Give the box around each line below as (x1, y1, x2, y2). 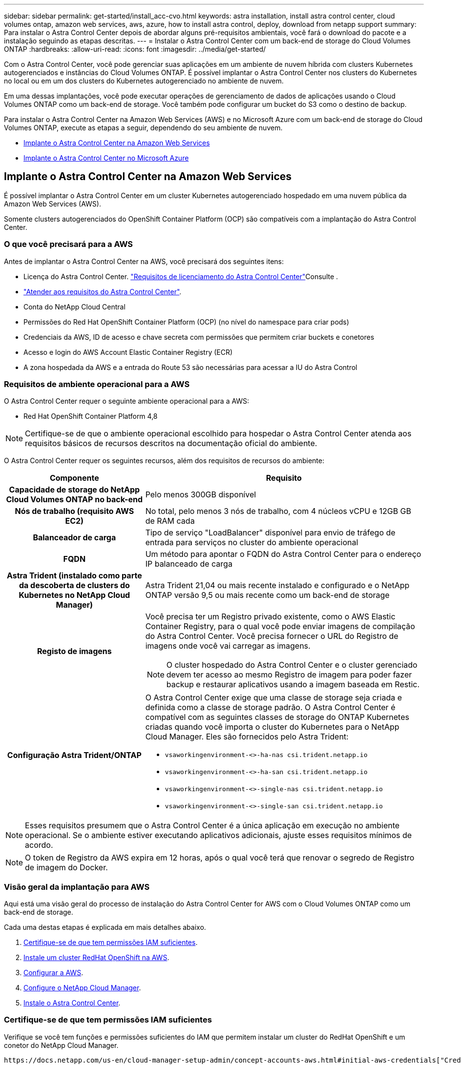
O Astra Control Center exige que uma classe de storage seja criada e (145, 693, 402, 703)
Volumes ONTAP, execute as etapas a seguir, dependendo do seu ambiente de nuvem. (4, 123, 283, 132)
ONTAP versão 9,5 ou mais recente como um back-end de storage (145, 590, 390, 600)
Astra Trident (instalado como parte (6, 571, 142, 581)
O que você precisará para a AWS (4, 239, 133, 249)
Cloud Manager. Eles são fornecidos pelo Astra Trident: (145, 732, 349, 742)
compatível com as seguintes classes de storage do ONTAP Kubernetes (145, 712, 409, 722)
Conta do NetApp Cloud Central (23, 302, 126, 311)
